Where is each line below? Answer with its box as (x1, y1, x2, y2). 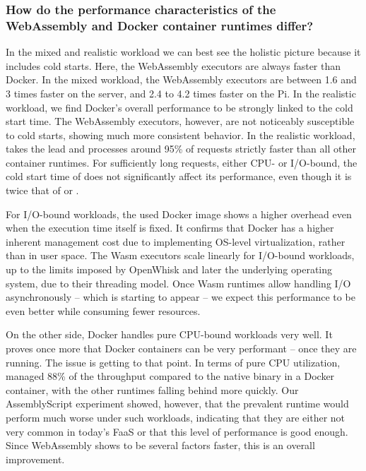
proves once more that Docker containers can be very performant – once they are (6, 341, 357, 356)
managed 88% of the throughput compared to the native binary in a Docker (6, 369, 335, 383)
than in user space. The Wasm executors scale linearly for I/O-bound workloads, (6, 248, 355, 263)
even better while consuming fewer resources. (6, 303, 201, 318)
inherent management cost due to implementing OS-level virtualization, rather (6, 234, 346, 249)
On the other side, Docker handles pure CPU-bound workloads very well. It (6, 327, 333, 342)
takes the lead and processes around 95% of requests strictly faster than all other (6, 141, 356, 156)
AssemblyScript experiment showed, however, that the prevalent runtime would (6, 396, 349, 411)
